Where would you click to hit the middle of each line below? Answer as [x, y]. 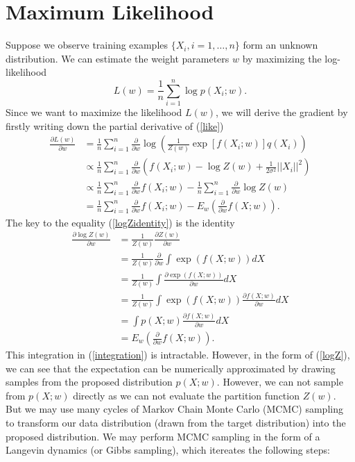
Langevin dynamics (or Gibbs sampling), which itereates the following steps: [168, 450]
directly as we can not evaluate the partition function [186, 395]
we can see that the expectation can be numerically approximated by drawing [171, 368]
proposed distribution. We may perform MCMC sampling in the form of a [163, 436]
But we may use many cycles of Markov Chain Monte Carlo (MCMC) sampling [174, 409]
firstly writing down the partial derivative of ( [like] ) [115, 125]
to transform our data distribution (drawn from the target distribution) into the [176, 422]
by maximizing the [282, 58]
